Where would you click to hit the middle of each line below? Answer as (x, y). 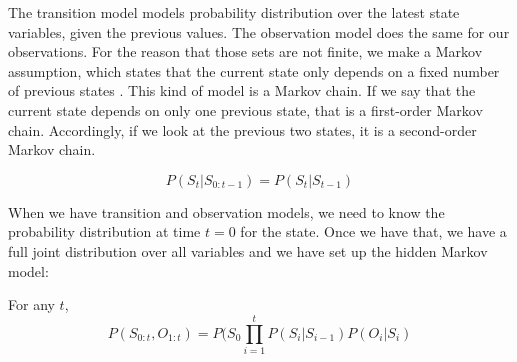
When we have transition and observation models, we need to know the (226, 211)
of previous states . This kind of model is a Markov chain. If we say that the (242, 90)
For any (31, 304)
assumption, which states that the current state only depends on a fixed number (254, 70)
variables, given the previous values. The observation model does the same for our (259, 31)
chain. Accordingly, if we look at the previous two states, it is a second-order (242, 129)
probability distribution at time (104, 231)
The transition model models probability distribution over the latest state (234, 12)
